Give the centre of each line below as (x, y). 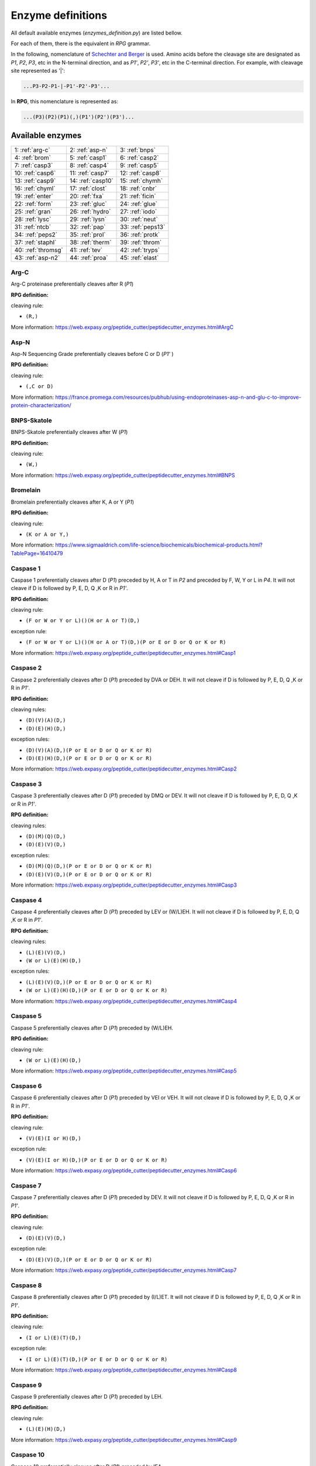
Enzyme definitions (59, 15)
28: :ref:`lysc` (33, 219)
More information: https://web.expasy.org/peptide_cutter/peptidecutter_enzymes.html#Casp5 (124, 1071)
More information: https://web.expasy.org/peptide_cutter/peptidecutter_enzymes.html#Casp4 (124, 1001)
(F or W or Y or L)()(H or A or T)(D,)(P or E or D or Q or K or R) (126, 642)
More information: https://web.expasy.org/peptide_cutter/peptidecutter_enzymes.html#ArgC (122, 327)
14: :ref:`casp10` (91, 181)
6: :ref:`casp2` (140, 157)
